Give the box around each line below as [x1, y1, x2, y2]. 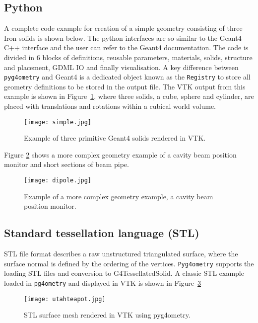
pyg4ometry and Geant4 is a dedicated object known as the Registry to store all [4, 72, 251, 82]
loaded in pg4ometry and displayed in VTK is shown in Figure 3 [4, 277, 201, 288]
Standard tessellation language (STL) [4, 225, 199, 241]
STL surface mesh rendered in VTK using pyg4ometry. [24, 310, 191, 320]
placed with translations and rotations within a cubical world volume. [4, 101, 216, 111]
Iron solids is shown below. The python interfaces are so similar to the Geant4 [4, 32, 242, 43]
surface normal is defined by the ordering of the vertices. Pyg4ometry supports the [4, 258, 254, 268]
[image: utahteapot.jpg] [24, 295, 106, 303]
